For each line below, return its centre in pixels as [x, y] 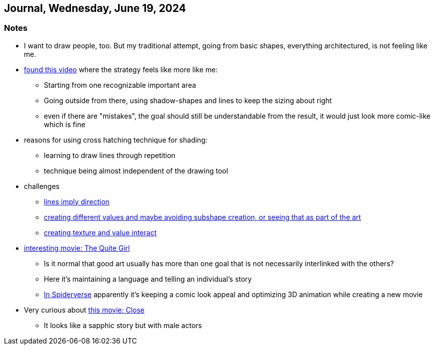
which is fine [65, 124]
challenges [42, 186]
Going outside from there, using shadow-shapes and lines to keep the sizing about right [188, 100]
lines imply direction [77, 201]
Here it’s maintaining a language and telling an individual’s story [148, 279]
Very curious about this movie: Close [84, 310]
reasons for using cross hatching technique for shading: [116, 140]
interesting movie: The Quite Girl [77, 248]
